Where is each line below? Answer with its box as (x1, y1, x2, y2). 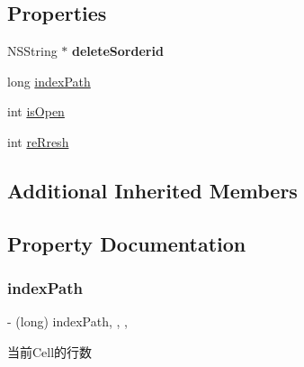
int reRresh (7, 132, 69, 151)
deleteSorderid (72, 41, 164, 60)
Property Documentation (7, 229, 246, 257)
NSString (7, 41, 58, 60)
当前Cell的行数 (7, 342, 93, 361)
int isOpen (7, 102, 65, 121)
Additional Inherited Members (7, 176, 298, 204)
